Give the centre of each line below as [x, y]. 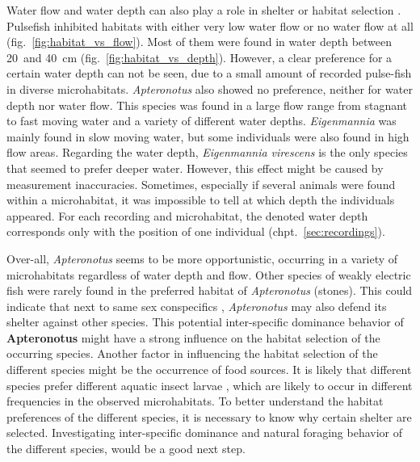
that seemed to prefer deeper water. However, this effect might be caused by [195, 168]
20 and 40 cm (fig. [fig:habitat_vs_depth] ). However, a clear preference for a [199, 57]
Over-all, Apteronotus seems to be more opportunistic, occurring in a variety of [202, 258]
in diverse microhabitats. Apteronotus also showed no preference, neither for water [210, 88]
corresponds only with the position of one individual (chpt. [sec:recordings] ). [196, 231]
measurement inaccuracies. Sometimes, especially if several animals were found [201, 184]
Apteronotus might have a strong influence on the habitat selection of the [193, 337]
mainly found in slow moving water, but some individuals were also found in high [208, 136]
